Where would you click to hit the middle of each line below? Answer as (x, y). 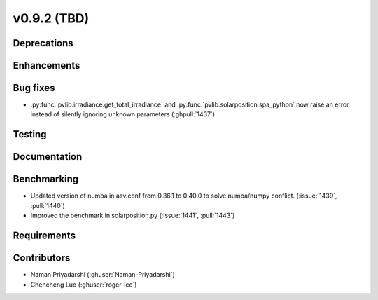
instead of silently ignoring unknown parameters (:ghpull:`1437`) (123, 114)
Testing (30, 134)
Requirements (44, 236)
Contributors (42, 258)
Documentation (48, 157)
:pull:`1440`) (48, 205)
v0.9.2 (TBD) (51, 18)
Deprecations (43, 43)
